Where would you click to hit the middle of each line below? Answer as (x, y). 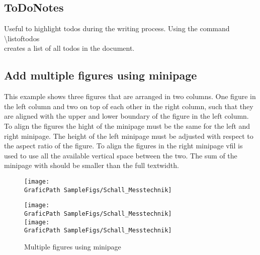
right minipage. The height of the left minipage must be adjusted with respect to (129, 136)
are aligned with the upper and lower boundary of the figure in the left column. (126, 116)
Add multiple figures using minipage (101, 75)
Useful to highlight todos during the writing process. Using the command (117, 28)
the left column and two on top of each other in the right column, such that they (129, 106)
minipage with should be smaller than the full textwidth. (92, 165)
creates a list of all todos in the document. (69, 48)
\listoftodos (22, 38)
